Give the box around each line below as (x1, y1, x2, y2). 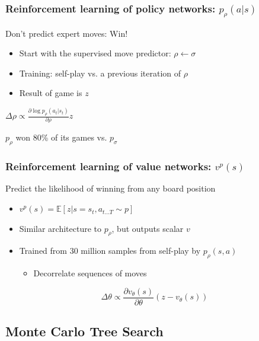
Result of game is (19, 87, 82, 99)
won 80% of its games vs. (15, 131, 107, 144)
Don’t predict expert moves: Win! (5, 27, 128, 39)
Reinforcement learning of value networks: (5, 159, 212, 174)
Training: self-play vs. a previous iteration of (19, 66, 181, 79)
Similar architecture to (19, 222, 101, 234)
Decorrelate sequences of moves (33, 267, 147, 279)
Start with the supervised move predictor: (19, 47, 171, 59)
